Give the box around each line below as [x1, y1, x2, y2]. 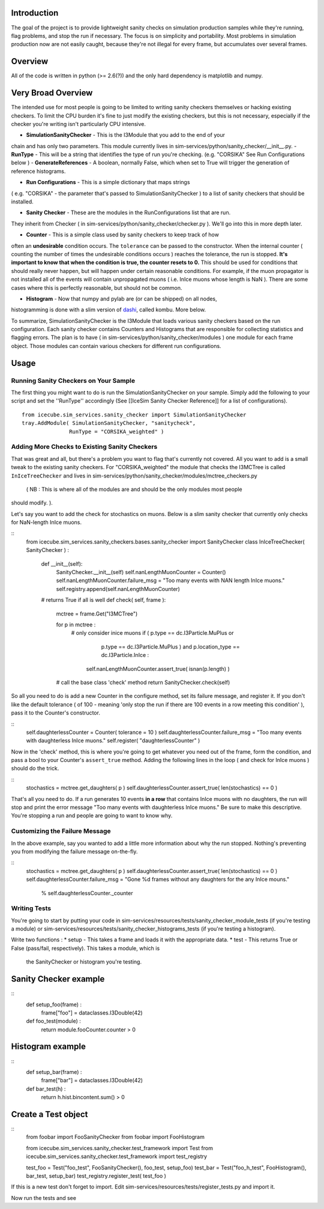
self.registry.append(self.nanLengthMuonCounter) [56, 585, 180, 592]
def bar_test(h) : [26, 1085, 66, 1092]
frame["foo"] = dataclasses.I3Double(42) [41, 1009, 143, 1016]
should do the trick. [11, 765, 59, 772]
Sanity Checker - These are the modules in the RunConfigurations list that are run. [26, 209, 231, 216]
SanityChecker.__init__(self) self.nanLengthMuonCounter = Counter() [56, 569, 226, 576]
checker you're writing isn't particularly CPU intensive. [11, 120, 146, 127]
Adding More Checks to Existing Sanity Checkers [11, 443, 158, 451]
